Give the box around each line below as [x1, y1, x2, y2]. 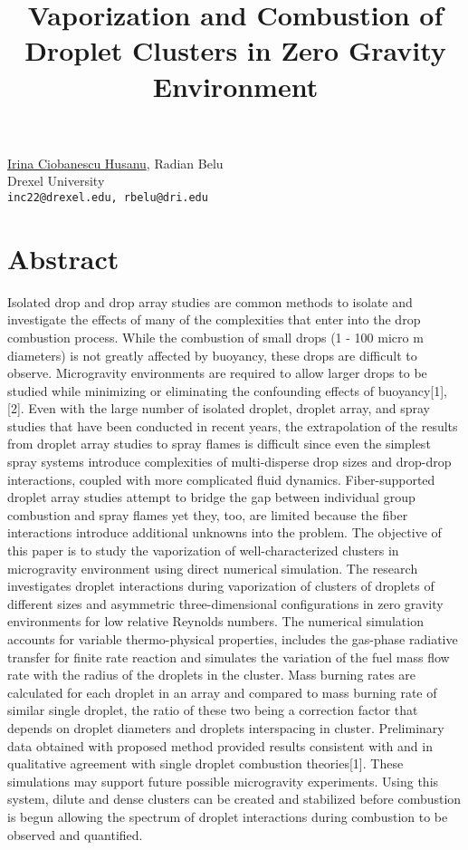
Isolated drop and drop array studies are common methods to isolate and [7, 292, 413, 311]
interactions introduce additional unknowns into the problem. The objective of [7, 523, 442, 542]
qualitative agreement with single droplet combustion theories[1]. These [7, 754, 404, 773]
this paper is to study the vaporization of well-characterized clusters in [7, 541, 399, 560]
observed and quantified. [7, 825, 143, 844]
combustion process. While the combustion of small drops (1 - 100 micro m [7, 327, 424, 346]
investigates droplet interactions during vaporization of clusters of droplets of [7, 576, 435, 595]
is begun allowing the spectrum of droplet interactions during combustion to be [7, 807, 448, 826]
